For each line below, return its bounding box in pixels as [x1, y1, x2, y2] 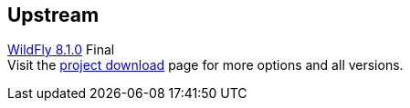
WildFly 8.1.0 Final [7, 42, 115, 58]
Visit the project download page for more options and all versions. [7, 57, 404, 74]
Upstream [7, 4, 100, 26]
